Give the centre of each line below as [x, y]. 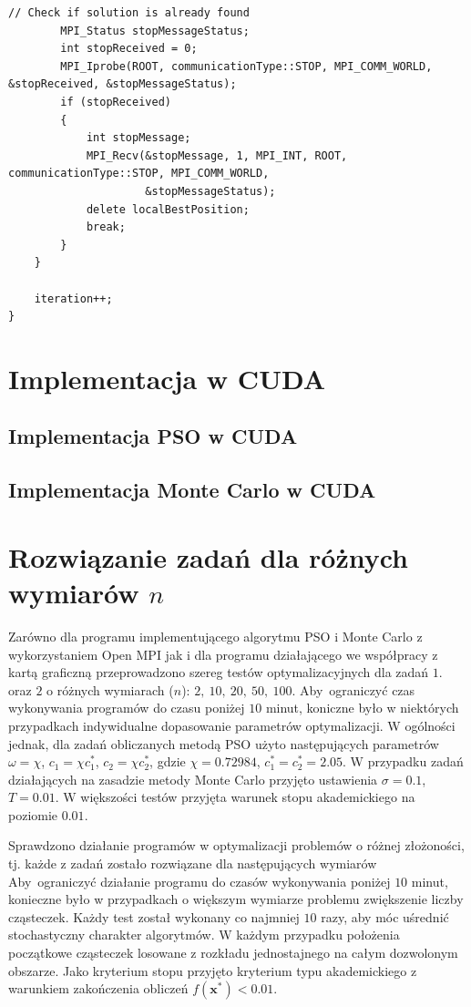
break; [106, 227]
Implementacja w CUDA [167, 378]
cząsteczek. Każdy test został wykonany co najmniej [154, 916]
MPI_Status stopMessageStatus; [155, 31]
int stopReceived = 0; [129, 49]
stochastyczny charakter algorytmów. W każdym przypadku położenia [204, 935]
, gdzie [168, 761]
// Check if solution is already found [129, 13]
